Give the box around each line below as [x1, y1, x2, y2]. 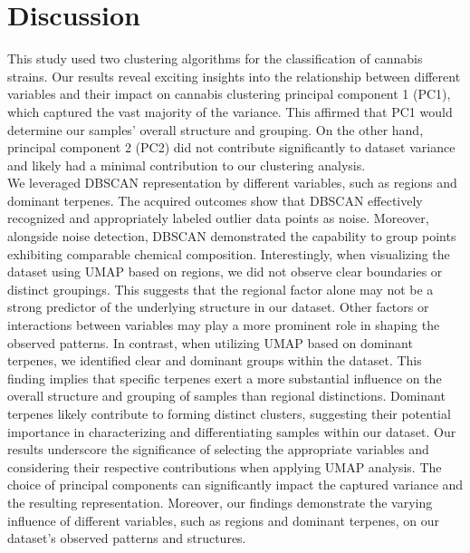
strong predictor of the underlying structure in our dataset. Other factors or [7, 297, 429, 316]
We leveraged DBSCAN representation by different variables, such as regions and [7, 173, 457, 192]
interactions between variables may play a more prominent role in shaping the [7, 315, 440, 335]
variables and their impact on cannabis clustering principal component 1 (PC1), [7, 84, 451, 103]
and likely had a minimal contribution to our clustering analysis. [7, 155, 366, 174]
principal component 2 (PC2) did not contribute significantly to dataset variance [7, 138, 456, 157]
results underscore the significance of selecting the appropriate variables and [7, 440, 429, 459]
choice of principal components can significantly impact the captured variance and [7, 475, 464, 494]
